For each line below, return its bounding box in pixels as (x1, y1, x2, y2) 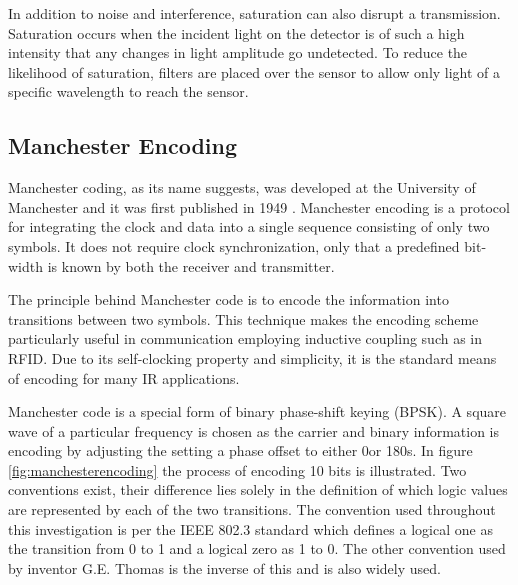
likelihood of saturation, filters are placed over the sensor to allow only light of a (8, 61, 501, 82)
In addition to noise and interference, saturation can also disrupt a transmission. (8, 3, 501, 23)
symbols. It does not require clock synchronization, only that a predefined (8, 235, 460, 256)
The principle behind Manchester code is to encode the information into (8, 289, 449, 310)
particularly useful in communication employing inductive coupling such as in (8, 328, 483, 349)
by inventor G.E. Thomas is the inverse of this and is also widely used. (8, 557, 441, 578)
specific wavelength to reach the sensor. (8, 81, 249, 102)
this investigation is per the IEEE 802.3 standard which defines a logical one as (8, 518, 493, 539)
